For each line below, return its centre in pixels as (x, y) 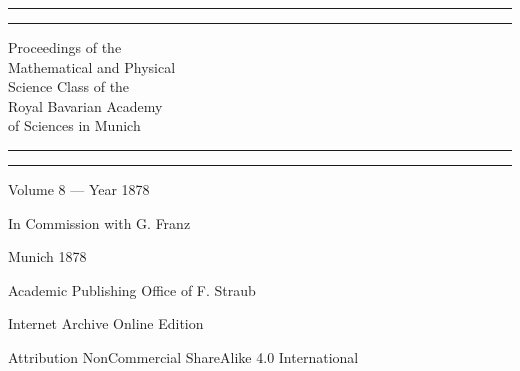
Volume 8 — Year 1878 (79, 188)
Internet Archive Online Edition (106, 323)
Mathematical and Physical (92, 66)
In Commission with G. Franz (99, 222)
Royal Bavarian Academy (85, 105)
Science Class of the (69, 86)
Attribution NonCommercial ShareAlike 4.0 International (183, 356)
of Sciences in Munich (74, 125)
